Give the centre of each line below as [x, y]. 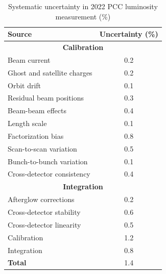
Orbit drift [25, 85]
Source [20, 34]
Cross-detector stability [44, 212]
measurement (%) [83, 16]
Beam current [29, 59]
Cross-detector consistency [49, 174]
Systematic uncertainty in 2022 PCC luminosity [83, 6]
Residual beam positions [46, 98]
